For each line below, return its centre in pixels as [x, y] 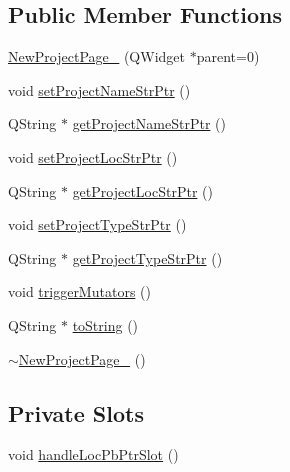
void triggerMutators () [79, 291]
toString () [105, 324]
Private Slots [76, 412]
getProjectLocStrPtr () [142, 190]
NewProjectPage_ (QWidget [96, 56]
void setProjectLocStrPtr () [93, 156]
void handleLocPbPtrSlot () [93, 454]
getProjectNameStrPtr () [149, 123]
